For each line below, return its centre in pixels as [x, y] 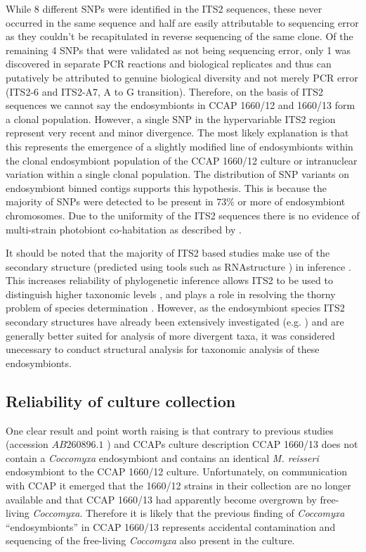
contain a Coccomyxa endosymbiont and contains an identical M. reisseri [162, 457]
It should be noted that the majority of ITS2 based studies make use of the [168, 253]
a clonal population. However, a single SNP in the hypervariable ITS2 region [171, 118]
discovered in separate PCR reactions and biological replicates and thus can [169, 64]
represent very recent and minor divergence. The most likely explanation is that [177, 133]
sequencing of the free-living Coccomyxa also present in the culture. [150, 540]
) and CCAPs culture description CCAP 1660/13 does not [233, 444]
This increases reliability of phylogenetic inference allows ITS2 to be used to [169, 280]
